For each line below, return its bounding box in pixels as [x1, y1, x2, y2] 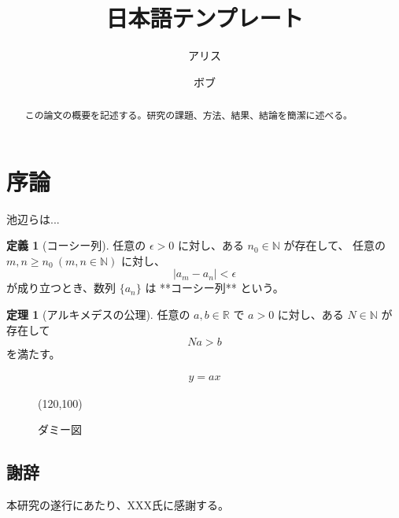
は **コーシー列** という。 [145, 279, 284, 296]
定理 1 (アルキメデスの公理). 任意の [6, 306, 190, 323]
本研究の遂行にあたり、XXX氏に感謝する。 [6, 497, 229, 513]
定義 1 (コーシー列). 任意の [6, 237, 146, 253]
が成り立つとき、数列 [6, 279, 116, 296]
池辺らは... [6, 210, 60, 227]
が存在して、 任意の [283, 237, 386, 253]
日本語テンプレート [105, 2, 304, 34]
